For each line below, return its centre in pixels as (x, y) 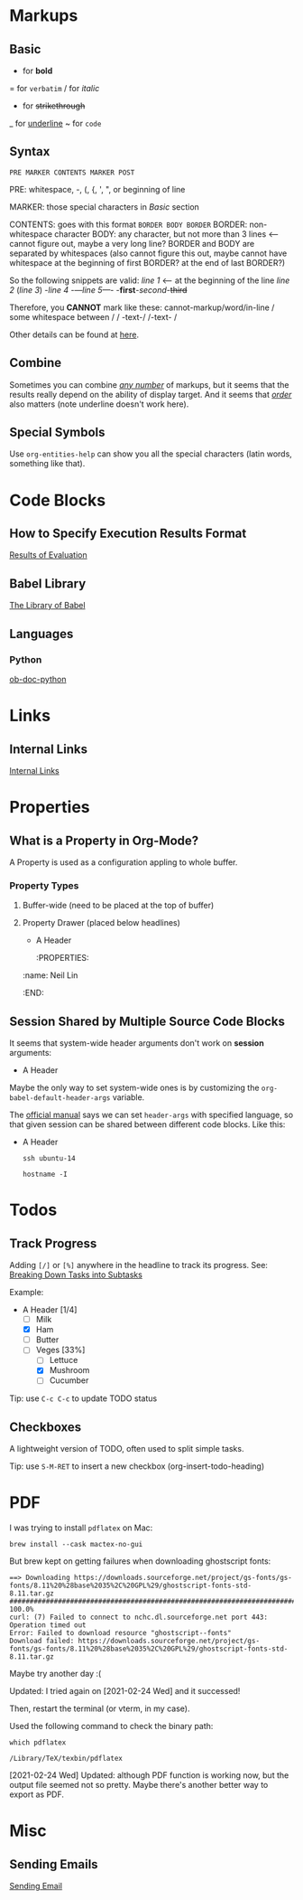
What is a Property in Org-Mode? (104, 840)
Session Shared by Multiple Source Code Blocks (147, 1021)
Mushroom (69, 1370)
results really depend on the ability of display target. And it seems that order (151, 394)
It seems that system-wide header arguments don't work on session (137, 1043)
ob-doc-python (38, 679)
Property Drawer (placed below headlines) (101, 923)
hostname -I (45, 1175)
